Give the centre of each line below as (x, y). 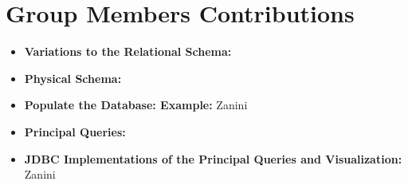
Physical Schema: (73, 78)
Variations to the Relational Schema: (128, 51)
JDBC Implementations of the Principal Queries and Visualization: (213, 158)
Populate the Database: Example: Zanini (136, 105)
